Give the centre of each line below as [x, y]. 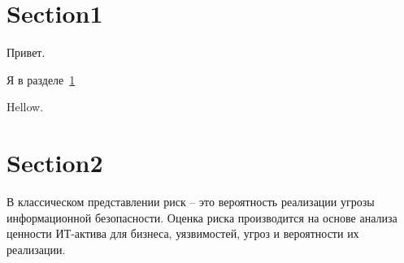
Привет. [26, 52]
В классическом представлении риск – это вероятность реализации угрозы [191, 202]
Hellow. [25, 107]
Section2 [55, 163]
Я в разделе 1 [41, 79]
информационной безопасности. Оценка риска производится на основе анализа [202, 217]
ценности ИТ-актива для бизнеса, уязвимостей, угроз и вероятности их [183, 233]
